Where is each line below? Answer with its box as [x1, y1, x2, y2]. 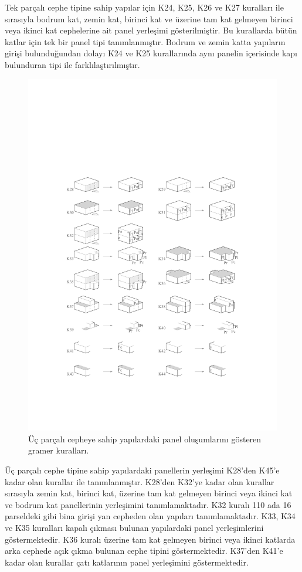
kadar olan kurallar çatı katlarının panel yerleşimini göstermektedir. [5, 556, 249, 568]
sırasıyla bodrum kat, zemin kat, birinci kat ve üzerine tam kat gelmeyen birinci [5, 12, 293, 25]
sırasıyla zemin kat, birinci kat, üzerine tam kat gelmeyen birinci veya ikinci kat [5, 487, 293, 499]
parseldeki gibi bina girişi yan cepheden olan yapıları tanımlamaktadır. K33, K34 [5, 510, 296, 522]
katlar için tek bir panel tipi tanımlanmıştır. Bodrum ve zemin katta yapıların [5, 35, 286, 48]
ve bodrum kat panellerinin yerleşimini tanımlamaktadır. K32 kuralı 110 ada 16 [5, 498, 291, 510]
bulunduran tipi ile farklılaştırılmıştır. [5, 58, 140, 70]
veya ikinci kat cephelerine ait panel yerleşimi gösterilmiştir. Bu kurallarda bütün [5, 24, 297, 36]
